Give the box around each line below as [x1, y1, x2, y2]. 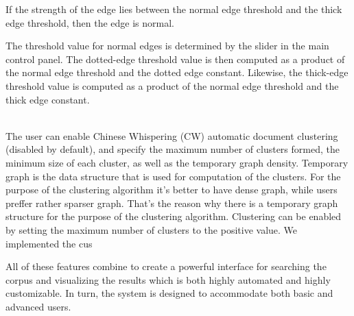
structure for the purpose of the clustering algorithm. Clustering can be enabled [5, 209, 342, 223]
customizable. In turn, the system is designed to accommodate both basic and [5, 286, 333, 300]
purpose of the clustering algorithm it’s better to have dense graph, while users [5, 182, 338, 197]
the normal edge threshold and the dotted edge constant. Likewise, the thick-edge [5, 65, 349, 80]
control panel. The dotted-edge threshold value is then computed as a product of [5, 51, 345, 66]
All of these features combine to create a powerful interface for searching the [5, 259, 327, 274]
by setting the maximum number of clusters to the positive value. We [5, 222, 298, 236]
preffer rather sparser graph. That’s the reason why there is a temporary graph [5, 195, 338, 210]
